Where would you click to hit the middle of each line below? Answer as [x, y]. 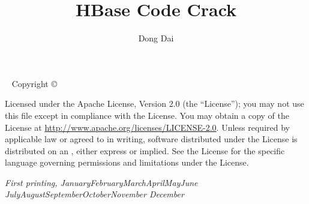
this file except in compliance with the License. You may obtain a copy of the [147, 115]
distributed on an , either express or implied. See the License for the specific [145, 150]
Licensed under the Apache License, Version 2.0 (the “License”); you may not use [154, 103]
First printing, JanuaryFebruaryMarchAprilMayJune [101, 182]
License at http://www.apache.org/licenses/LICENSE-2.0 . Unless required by [147, 127]
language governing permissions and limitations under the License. [127, 162]
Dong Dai [156, 38]
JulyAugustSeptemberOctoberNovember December [94, 194]
